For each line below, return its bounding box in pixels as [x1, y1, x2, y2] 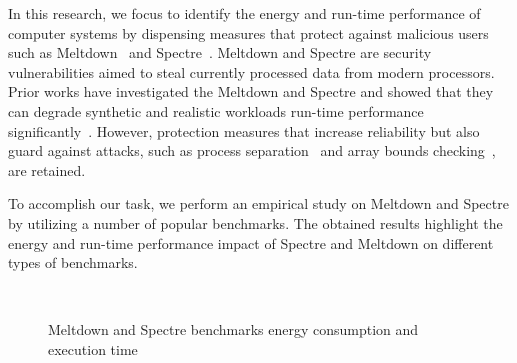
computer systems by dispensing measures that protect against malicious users [8, 22, 489, 43]
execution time [48, 338, 138, 359]
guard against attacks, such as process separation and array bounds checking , [8, 140, 496, 161]
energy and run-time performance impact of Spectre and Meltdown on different [8, 232, 494, 253]
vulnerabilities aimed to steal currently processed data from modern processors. [8, 61, 495, 82]
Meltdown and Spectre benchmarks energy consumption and [48, 319, 419, 340]
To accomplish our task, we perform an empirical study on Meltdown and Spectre [8, 193, 509, 214]
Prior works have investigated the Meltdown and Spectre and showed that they [8, 81, 494, 102]
